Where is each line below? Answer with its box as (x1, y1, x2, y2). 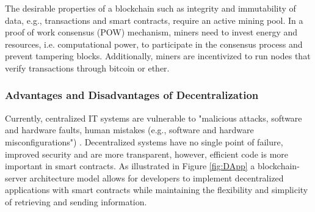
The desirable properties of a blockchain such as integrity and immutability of (5, 2, 296, 14)
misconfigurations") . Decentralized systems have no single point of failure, (5, 135, 283, 148)
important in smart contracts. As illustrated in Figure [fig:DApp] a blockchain (5, 159, 297, 172)
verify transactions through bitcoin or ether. (5, 61, 170, 74)
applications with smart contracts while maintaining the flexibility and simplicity (5, 183, 308, 196)
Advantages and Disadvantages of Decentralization (5, 87, 259, 103)
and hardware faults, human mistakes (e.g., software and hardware (5, 123, 254, 136)
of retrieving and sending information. (5, 195, 147, 208)
